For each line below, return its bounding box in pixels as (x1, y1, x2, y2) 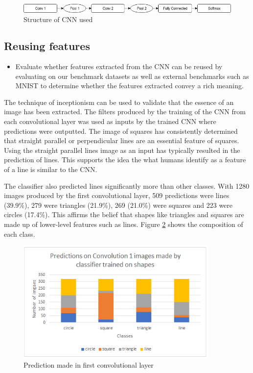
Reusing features (4, 38, 90, 53)
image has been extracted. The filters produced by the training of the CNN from (4, 106, 246, 117)
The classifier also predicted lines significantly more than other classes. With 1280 (4, 180, 250, 191)
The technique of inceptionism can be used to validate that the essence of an (4, 97, 234, 107)
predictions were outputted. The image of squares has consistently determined (4, 125, 238, 136)
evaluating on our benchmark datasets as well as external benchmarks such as (15, 71, 249, 81)
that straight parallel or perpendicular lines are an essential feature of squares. (4, 135, 239, 146)
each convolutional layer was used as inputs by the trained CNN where (4, 116, 216, 126)
